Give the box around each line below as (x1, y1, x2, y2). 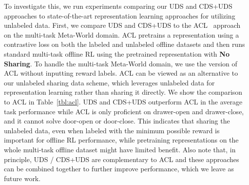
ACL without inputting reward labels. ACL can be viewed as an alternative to (4, 68, 238, 78)
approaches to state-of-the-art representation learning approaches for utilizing (4, 10, 235, 21)
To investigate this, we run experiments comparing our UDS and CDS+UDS (4, 1, 232, 11)
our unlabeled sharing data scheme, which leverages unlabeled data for (4, 77, 215, 87)
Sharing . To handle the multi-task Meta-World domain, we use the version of (4, 58, 237, 68)
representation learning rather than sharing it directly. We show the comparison (4, 87, 243, 97)
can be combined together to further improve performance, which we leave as (4, 164, 234, 174)
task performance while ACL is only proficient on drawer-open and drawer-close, (4, 106, 244, 116)
